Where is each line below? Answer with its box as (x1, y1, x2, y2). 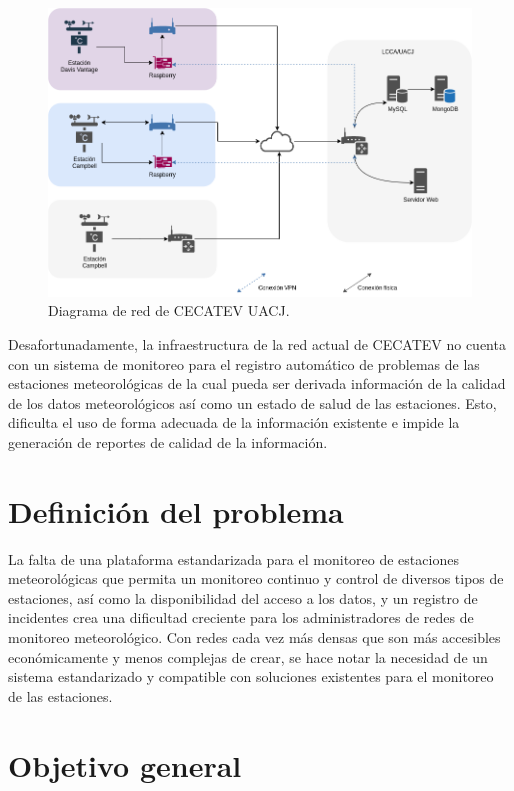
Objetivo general (8, 744, 242, 785)
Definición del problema (8, 490, 344, 531)
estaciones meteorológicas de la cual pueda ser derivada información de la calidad (8, 373, 506, 394)
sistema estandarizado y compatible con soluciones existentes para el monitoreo (8, 666, 494, 687)
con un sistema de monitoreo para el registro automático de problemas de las (8, 353, 480, 374)
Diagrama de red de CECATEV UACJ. (48, 300, 290, 321)
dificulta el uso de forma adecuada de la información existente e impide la (8, 412, 460, 433)
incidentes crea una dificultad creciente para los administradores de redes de (8, 607, 474, 628)
